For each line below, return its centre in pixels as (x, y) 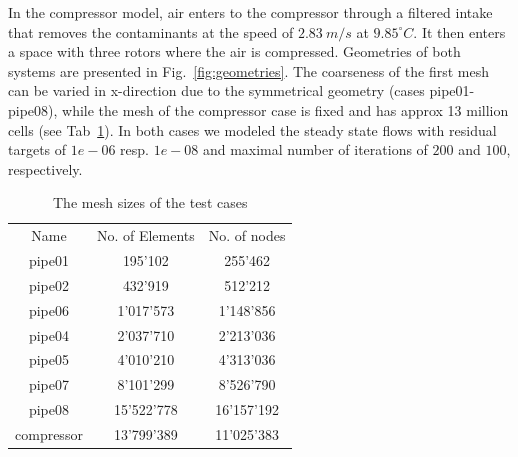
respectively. (45, 168)
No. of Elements (145, 235)
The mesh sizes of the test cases (150, 202)
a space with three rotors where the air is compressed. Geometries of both (234, 51)
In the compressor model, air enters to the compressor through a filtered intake (250, 12)
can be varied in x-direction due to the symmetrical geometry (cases (216, 90)
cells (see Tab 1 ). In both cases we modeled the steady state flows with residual (252, 129)
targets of (37, 149)
